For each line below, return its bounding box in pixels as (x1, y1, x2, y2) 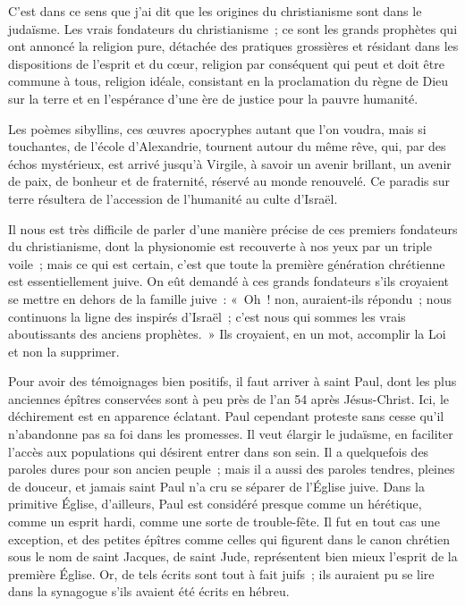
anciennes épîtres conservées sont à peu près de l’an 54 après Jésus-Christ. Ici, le (8, 389, 450, 408)
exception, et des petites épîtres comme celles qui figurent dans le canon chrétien (8, 529, 450, 548)
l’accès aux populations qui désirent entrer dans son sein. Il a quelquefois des (8, 442, 429, 460)
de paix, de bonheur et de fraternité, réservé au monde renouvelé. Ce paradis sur (8, 172, 451, 190)
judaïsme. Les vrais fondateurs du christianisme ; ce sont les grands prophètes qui (8, 19, 458, 38)
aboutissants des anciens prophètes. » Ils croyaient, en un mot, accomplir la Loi (8, 324, 446, 343)
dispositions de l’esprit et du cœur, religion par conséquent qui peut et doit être (8, 54, 444, 72)
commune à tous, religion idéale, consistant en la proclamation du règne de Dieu (8, 72, 449, 90)
